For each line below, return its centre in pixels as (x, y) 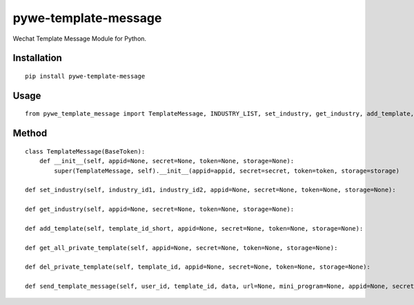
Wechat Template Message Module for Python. (80, 39)
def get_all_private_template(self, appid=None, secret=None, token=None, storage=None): (181, 248)
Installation (37, 58)
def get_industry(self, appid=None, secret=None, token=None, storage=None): (160, 209)
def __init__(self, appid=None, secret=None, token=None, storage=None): (167, 161)
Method (30, 133)
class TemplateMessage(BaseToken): (85, 151)
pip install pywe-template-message (85, 76)
